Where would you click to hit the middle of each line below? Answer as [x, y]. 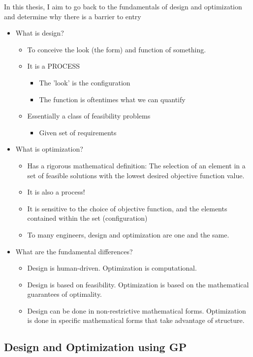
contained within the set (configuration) [87, 218]
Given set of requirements [78, 132]
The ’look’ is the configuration [85, 82]
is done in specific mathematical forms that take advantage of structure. [136, 320]
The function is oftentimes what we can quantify [112, 99]
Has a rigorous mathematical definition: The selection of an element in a [136, 165]
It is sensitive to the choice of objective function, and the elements [127, 208]
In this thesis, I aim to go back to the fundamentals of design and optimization [123, 6]
